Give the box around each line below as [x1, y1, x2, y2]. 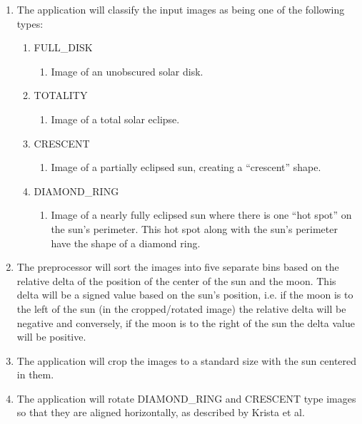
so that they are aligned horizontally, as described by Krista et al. [16, 405, 305, 420]
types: [16, 16, 44, 31]
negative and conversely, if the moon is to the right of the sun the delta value [16, 315, 355, 330]
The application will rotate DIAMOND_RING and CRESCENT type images [16, 391, 356, 405]
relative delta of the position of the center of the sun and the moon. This [16, 273, 336, 288]
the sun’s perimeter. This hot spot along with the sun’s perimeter [51, 221, 338, 236]
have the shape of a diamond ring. [51, 235, 201, 250]
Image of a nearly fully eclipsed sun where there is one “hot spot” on [51, 207, 352, 222]
